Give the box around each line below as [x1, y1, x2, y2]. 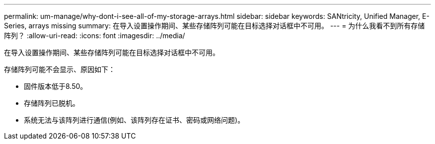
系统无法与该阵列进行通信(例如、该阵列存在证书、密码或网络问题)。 [24, 116, 245, 124]
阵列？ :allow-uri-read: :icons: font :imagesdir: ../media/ [4, 31, 185, 40]
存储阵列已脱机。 [24, 99, 79, 107]
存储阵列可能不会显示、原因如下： [4, 65, 115, 73]
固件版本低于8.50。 [24, 82, 87, 90]
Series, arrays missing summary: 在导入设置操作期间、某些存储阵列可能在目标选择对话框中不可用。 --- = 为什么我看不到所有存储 [4, 21, 425, 30]
